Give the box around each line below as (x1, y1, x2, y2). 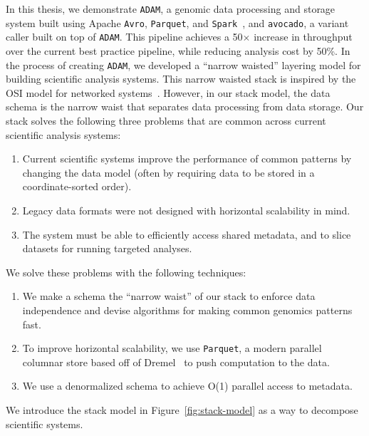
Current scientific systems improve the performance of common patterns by (22, 151, 352, 166)
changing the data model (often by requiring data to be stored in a (22, 165, 315, 180)
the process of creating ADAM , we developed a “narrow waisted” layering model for (6, 57, 361, 72)
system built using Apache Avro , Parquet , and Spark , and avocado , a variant (6, 15, 349, 30)
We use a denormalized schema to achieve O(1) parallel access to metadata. (22, 378, 353, 393)
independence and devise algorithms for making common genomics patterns (22, 302, 353, 317)
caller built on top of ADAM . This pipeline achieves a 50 (6, 29, 243, 44)
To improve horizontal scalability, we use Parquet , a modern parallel (22, 341, 322, 355)
